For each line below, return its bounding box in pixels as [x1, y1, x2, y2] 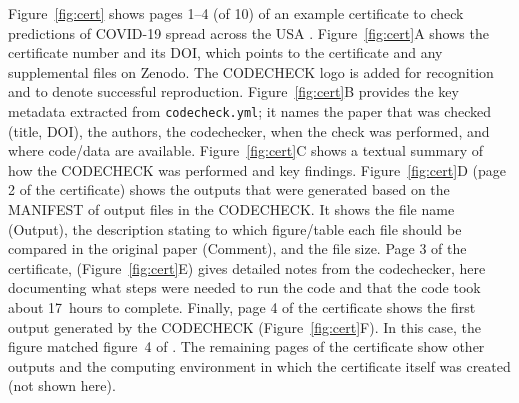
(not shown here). [8, 375, 116, 396]
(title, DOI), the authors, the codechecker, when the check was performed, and [8, 120, 490, 141]
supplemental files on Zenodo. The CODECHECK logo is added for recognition [8, 61, 494, 82]
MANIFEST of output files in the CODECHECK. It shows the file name [8, 199, 455, 219]
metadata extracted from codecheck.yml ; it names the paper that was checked [8, 100, 491, 121]
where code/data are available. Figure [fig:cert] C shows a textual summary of [8, 140, 484, 161]
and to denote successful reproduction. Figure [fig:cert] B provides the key [8, 81, 459, 102]
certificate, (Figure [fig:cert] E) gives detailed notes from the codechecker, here [8, 257, 486, 278]
